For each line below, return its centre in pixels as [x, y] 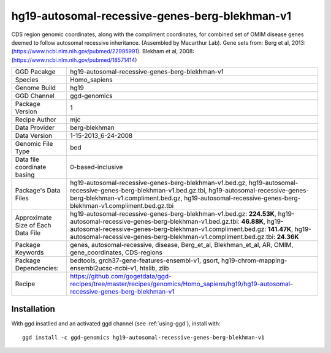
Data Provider [35, 127]
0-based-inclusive [97, 167]
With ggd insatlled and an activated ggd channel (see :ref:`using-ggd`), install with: [116, 323]
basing [25, 175]
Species [27, 80]
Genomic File [34, 144]
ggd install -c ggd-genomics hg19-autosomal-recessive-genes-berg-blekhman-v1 [143, 338]
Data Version [34, 136]
